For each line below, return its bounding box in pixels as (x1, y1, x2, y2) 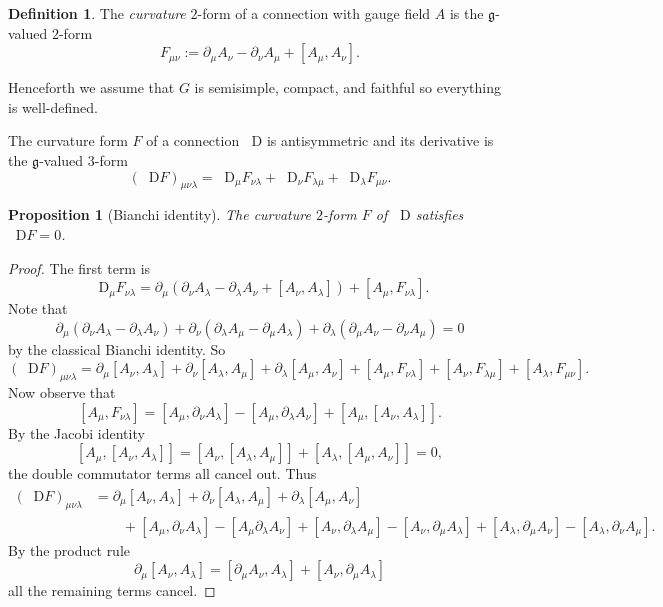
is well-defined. (8, 96, 98, 117)
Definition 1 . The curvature (8, 3, 186, 23)
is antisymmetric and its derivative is (266, 130, 494, 151)
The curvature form (8, 130, 128, 151)
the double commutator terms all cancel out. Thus (8, 463, 317, 484)
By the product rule (8, 539, 131, 560)
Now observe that (8, 382, 116, 403)
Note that (8, 298, 68, 319)
